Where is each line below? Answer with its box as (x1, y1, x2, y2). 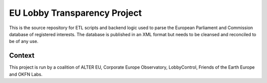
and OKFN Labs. (9, 71, 43, 77)
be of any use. (9, 39, 39, 44)
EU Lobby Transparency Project (9, 7, 142, 18)
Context (9, 51, 35, 60)
